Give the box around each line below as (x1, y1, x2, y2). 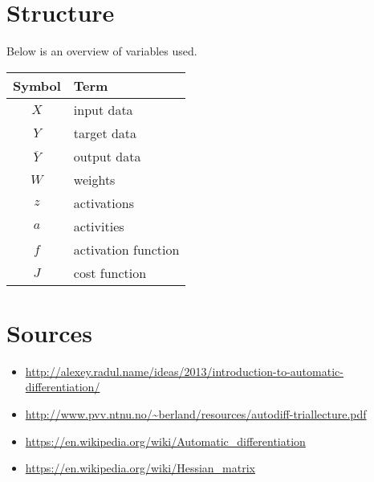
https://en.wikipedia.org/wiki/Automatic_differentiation (25, 432, 306, 449)
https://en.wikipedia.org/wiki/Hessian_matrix (25, 460, 255, 476)
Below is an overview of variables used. (6, 43, 197, 59)
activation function (73, 239, 180, 259)
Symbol (13, 76, 61, 95)
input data (73, 100, 133, 119)
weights (73, 170, 116, 189)
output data (73, 146, 141, 165)
